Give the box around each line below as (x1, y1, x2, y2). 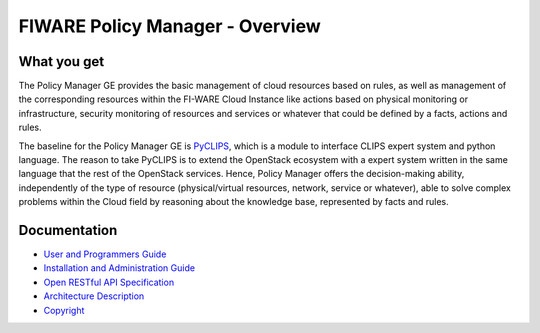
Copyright (43, 304, 85, 316)
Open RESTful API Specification (43, 276, 175, 288)
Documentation (18, 222, 118, 239)
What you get (18, 53, 105, 70)
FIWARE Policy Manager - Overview (18, 15, 321, 37)
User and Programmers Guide (43, 248, 167, 260)
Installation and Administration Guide (43, 262, 195, 274)
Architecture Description (43, 290, 145, 302)
